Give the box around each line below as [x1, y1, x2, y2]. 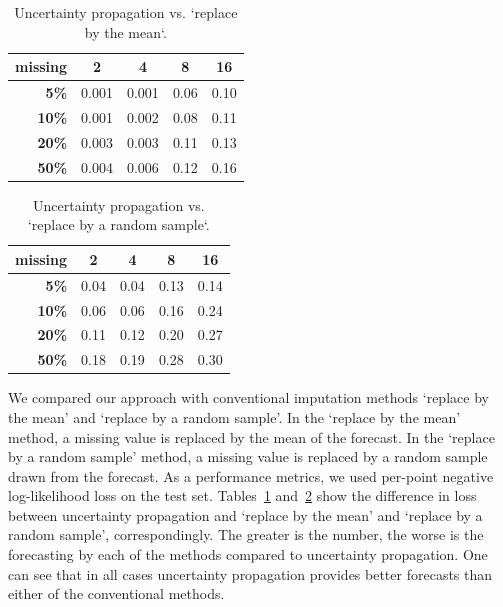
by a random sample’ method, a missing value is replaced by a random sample [8, 446, 488, 467]
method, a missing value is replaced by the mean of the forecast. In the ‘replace [8, 426, 495, 447]
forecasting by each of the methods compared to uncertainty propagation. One [8, 544, 488, 565]
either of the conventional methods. [8, 583, 225, 604]
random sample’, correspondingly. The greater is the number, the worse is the [8, 524, 484, 545]
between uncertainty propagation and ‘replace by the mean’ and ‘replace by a [8, 504, 483, 525]
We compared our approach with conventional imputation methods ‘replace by [8, 387, 489, 408]
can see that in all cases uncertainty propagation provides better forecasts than [8, 563, 493, 584]
